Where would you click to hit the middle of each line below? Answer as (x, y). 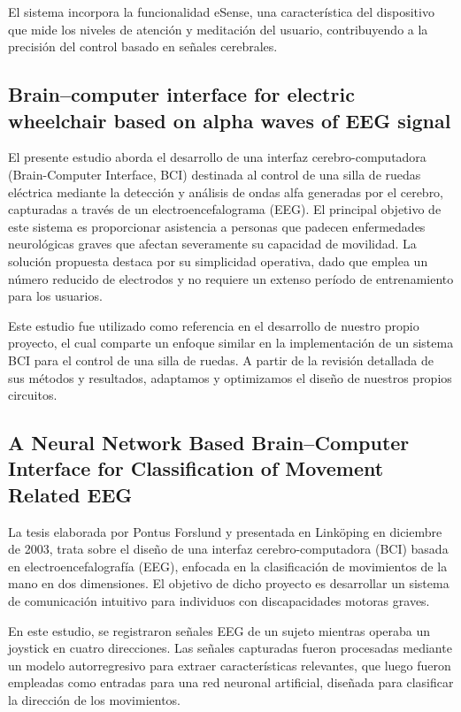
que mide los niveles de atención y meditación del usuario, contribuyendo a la (218, 29)
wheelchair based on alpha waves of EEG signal (230, 120)
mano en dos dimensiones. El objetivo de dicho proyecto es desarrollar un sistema (229, 583)
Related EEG (70, 494)
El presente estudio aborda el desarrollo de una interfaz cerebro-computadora (217, 157)
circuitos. (33, 395)
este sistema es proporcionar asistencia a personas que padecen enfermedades (217, 226)
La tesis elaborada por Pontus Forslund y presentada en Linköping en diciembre (225, 531)
